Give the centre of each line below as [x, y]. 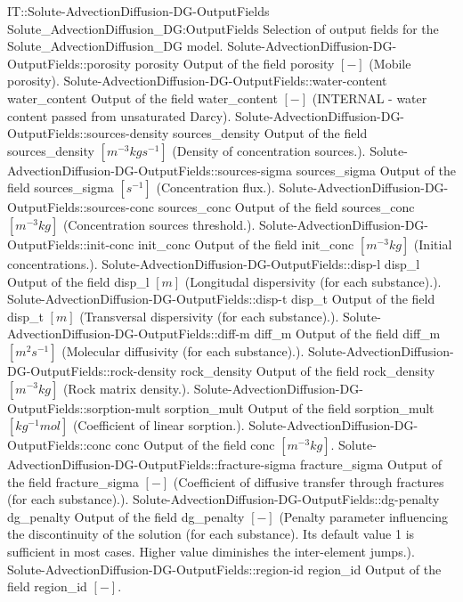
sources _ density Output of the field [270, 133]
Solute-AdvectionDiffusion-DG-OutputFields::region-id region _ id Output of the [224, 569]
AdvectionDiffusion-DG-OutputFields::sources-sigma [150, 170]
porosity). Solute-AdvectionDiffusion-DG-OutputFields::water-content [197, 81]
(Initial [433, 244]
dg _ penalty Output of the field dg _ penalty [126, 516]
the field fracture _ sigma [73, 481]
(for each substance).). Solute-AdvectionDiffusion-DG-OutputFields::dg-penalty [223, 499]
